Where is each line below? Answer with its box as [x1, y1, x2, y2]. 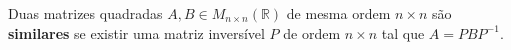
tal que [381, 22, 425, 43]
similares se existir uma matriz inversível [8, 22, 265, 43]
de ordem [283, 22, 341, 43]
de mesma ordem [286, 3, 391, 23]
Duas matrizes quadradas [8, 3, 163, 23]
